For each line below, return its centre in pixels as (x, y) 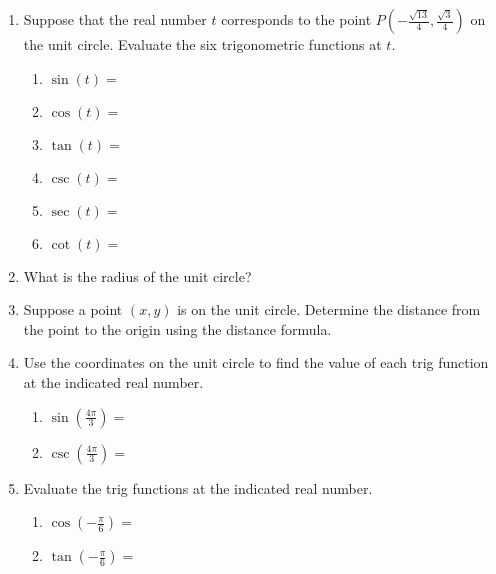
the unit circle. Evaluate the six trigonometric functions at (202, 44)
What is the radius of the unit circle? (137, 275)
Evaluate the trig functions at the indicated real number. (198, 487)
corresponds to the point (296, 19)
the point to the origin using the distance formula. (177, 328)
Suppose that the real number (115, 19)
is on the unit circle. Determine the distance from (329, 309)
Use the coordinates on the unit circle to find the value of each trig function (256, 362)
